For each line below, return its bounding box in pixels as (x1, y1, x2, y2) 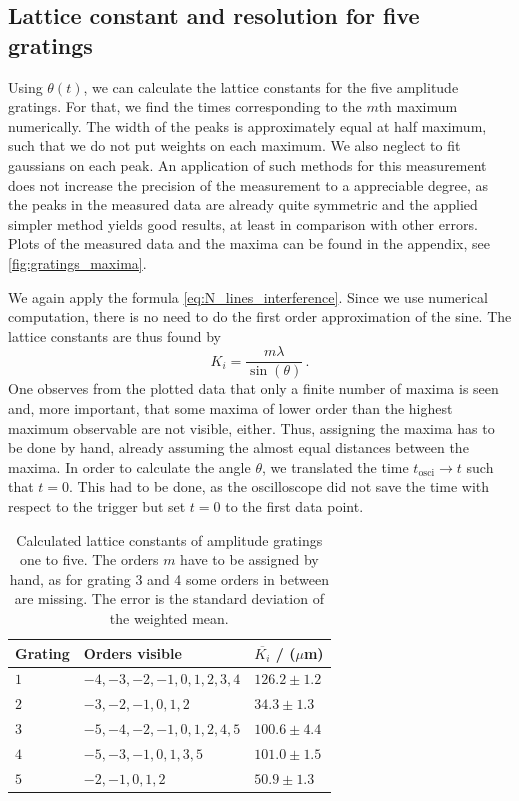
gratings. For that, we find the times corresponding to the (8, 96, 362, 117)
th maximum (378, 96, 458, 117)
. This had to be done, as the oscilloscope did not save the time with (69, 476, 490, 497)
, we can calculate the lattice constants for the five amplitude (83, 76, 459, 97)
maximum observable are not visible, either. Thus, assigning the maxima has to (8, 417, 495, 438)
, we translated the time (261, 456, 409, 477)
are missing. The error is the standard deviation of (14, 588, 324, 609)
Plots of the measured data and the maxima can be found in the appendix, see (8, 233, 490, 254)
